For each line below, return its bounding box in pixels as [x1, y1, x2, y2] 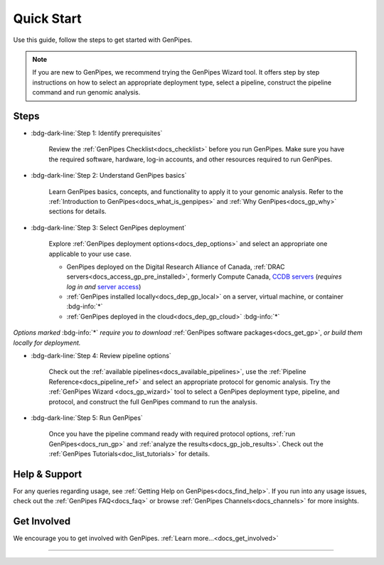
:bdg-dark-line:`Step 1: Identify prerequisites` [31, 129, 163, 138]
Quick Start [13, 11, 82, 26]
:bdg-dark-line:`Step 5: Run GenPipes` [31, 414, 144, 422]
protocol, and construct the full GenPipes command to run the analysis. [48, 397, 257, 406]
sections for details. [48, 207, 107, 216]
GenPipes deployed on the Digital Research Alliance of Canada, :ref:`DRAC [66, 262, 285, 271]
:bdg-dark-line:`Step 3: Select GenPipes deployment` [31, 223, 187, 232]
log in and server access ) [66, 282, 142, 291]
